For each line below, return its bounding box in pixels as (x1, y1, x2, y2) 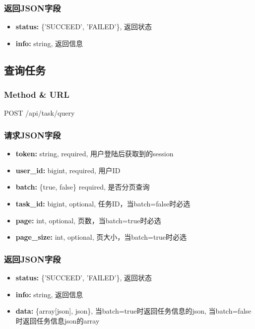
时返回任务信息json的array (15, 315, 100, 326)
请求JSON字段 (4, 129, 61, 141)
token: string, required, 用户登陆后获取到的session (15, 148, 174, 159)
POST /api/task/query (4, 108, 75, 118)
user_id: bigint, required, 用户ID (15, 165, 121, 175)
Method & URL (4, 88, 69, 101)
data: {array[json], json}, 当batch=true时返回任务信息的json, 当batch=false (15, 306, 252, 316)
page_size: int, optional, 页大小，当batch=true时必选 (15, 232, 187, 242)
